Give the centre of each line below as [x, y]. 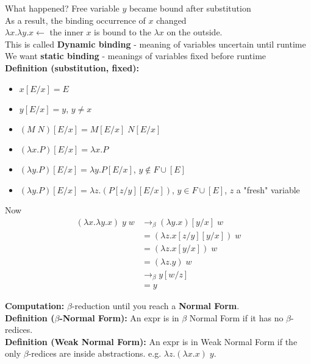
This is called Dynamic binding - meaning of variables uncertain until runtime [155, 44]
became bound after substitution [190, 8]
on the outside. [195, 32]
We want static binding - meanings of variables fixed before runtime [136, 56]
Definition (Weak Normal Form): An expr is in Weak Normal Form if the [151, 341]
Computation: [35, 306]
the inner [66, 32]
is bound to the [123, 32]
